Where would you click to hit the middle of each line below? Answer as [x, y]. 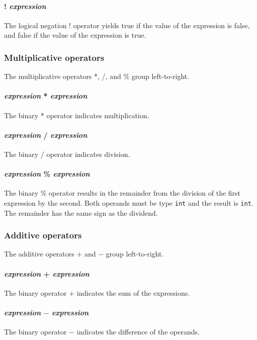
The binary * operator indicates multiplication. [77, 115]
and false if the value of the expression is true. [75, 35]
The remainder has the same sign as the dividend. [81, 212]
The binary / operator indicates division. [67, 154]
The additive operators [39, 254]
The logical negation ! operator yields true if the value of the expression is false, [127, 25]
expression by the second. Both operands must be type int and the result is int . [129, 202]
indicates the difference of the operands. [138, 332]
